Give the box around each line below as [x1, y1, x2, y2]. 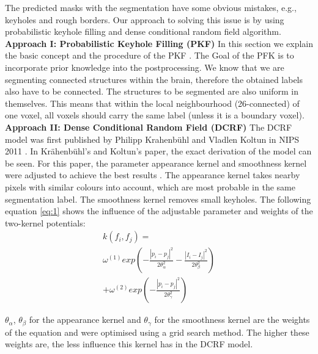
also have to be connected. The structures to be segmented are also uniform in [5, 85, 298, 98]
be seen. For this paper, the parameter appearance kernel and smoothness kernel [5, 156, 307, 169]
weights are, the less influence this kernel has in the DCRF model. [5, 338, 253, 350]
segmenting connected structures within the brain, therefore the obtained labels [5, 73, 303, 85]
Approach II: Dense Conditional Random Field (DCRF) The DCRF [5, 120, 292, 133]
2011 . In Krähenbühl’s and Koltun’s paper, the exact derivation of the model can [5, 145, 312, 157]
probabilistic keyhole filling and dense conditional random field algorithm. [5, 25, 281, 38]
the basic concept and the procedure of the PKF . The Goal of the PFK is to [5, 49, 294, 62]
